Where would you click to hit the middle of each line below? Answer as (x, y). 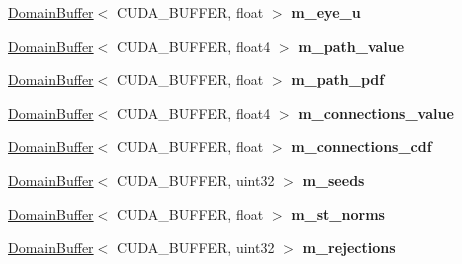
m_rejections (349, 247)
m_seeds (333, 179)
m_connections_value (376, 112)
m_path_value (351, 45)
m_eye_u (326, 12)
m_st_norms (338, 213)
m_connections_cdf (361, 146)
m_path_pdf (338, 79)
